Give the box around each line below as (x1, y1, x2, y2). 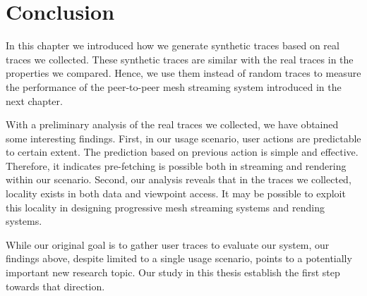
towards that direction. (6, 278, 105, 293)
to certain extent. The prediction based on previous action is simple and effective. (6, 144, 359, 159)
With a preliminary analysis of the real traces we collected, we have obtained (6, 117, 339, 132)
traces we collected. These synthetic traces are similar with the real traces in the (6, 51, 354, 66)
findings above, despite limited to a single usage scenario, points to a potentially (6, 251, 352, 266)
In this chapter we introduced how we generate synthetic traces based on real (6, 38, 339, 53)
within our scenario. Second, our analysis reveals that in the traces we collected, (6, 172, 351, 187)
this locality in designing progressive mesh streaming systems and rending (6, 199, 325, 214)
